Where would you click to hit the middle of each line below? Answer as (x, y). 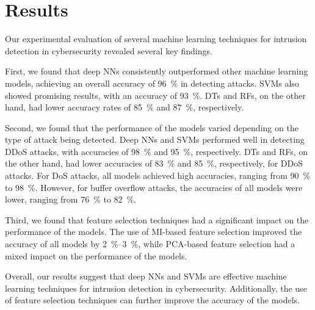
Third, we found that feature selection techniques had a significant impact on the (157, 219)
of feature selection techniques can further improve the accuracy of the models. (153, 300)
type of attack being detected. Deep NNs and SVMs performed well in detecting (155, 139)
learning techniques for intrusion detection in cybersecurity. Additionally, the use (156, 288)
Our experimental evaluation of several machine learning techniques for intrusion (156, 39)
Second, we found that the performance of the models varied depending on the (152, 127)
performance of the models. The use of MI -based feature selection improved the (154, 232)
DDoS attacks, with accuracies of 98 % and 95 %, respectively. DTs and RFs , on (157, 151)
